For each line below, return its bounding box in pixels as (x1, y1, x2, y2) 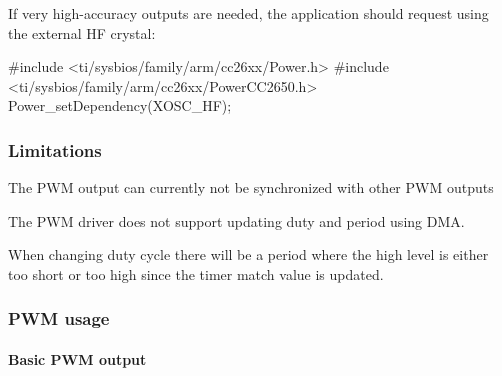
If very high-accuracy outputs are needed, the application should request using (8, 3, 489, 23)
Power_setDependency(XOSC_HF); (8, 95, 232, 116)
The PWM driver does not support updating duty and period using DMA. (8, 210, 465, 231)
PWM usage (8, 306, 110, 331)
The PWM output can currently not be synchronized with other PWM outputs (8, 177, 494, 198)
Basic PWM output (8, 349, 147, 369)
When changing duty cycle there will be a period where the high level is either (8, 244, 489, 265)
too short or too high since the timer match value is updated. (8, 263, 384, 284)
